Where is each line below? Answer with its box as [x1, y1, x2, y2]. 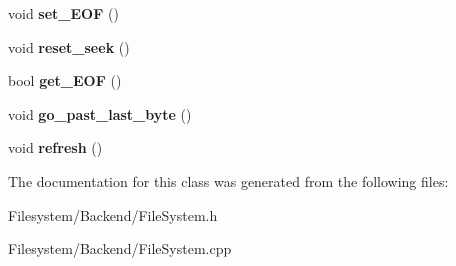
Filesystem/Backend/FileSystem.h [8, 204, 218, 225]
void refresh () [8, 137, 103, 158]
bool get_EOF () [8, 70, 122, 91]
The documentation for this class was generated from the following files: [8, 170, 449, 191]
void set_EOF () [8, 3, 119, 23]
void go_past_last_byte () [8, 103, 192, 124]
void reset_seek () [8, 36, 130, 57]
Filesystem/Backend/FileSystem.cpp [8, 238, 232, 259]
